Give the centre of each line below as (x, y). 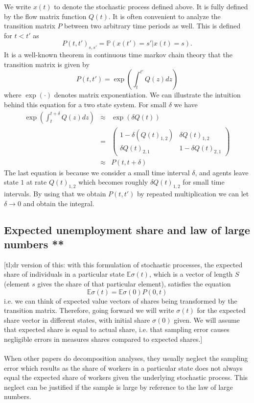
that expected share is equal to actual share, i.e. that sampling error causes (117, 329)
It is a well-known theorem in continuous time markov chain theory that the (118, 55)
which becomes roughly (113, 182)
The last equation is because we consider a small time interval (97, 172)
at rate (36, 182)
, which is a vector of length (191, 274)
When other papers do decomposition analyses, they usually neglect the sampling (126, 358)
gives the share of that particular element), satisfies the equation (134, 283)
